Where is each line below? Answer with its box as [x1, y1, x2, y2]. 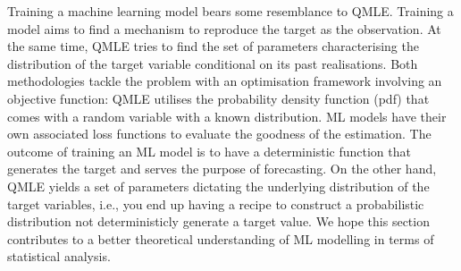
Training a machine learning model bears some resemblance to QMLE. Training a [7, 2, 454, 20]
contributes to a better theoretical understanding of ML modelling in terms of [7, 229, 434, 248]
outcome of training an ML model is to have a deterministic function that [7, 141, 411, 160]
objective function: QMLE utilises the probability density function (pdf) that [7, 89, 430, 107]
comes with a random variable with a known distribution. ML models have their [7, 106, 447, 125]
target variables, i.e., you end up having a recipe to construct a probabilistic [7, 194, 424, 213]
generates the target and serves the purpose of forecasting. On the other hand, [7, 159, 437, 178]
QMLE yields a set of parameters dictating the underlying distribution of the [7, 176, 430, 195]
